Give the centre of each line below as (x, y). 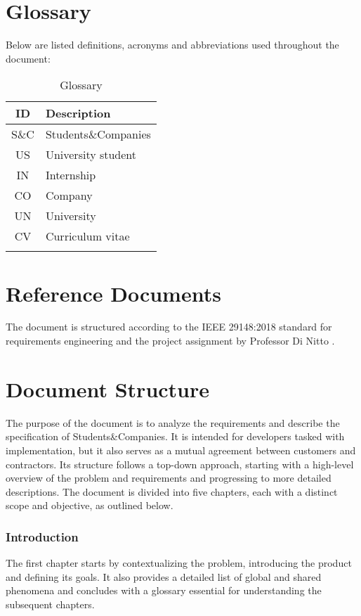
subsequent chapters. (50, 604)
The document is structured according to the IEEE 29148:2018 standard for (169, 327)
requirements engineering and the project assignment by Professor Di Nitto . (170, 341)
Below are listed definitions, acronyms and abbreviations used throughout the (172, 45)
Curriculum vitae (87, 236)
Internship (71, 175)
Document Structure (108, 389)
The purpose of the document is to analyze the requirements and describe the (173, 422)
